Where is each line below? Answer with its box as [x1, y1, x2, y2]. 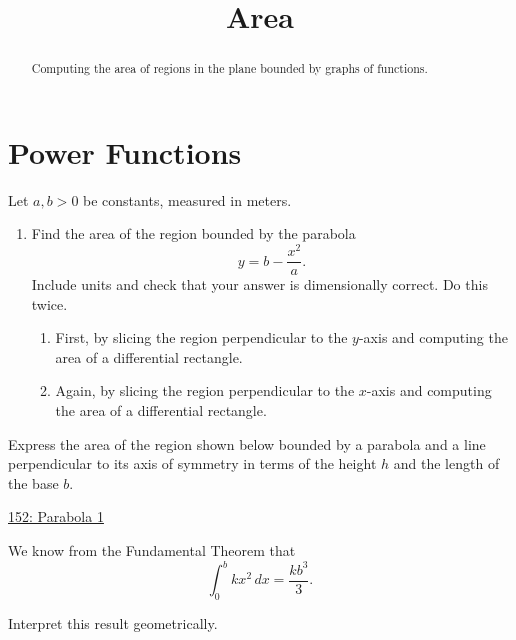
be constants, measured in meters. [83, 189, 292, 210]
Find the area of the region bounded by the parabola [31, 223, 356, 244]
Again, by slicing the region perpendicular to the [55, 380, 355, 401]
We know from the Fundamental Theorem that [8, 540, 296, 561]
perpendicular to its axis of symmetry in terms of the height [8, 453, 377, 474]
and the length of [393, 453, 500, 474]
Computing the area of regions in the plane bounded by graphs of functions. [31, 60, 428, 77]
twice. [31, 293, 68, 314]
